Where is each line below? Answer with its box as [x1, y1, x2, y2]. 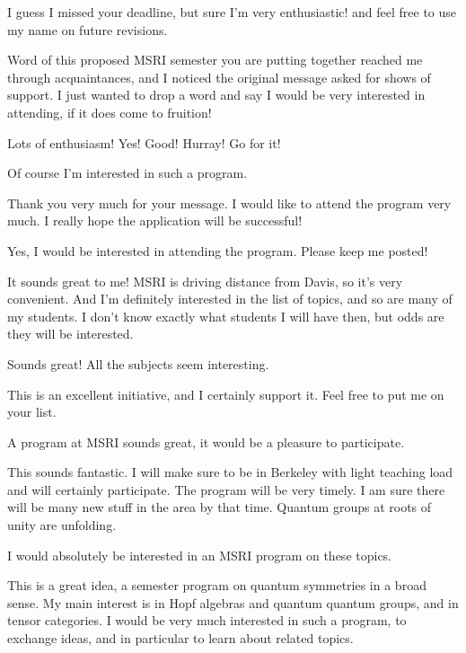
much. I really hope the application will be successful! [7, 211, 303, 230]
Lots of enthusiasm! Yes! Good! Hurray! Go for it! [7, 133, 281, 152]
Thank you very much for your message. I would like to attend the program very [7, 193, 452, 212]
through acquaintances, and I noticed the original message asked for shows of [7, 67, 431, 86]
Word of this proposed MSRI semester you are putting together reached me [7, 50, 423, 69]
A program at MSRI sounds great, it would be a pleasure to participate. [7, 432, 405, 451]
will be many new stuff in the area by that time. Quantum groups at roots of [7, 498, 432, 516]
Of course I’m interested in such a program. [7, 163, 248, 182]
